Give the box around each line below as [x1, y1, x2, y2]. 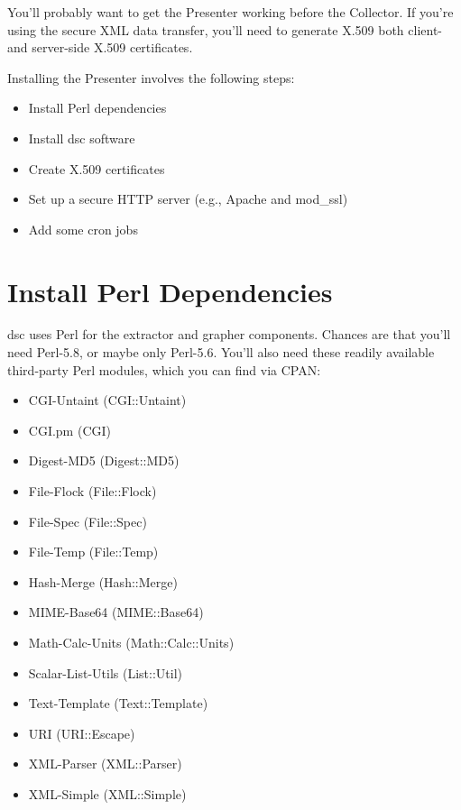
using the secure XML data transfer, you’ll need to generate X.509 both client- [7, 20, 443, 39]
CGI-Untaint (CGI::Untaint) [28, 391, 187, 410]
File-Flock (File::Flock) [28, 482, 157, 501]
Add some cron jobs [28, 219, 138, 238]
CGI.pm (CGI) [28, 420, 111, 439]
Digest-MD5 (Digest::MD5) [28, 451, 180, 470]
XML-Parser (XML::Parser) [28, 754, 182, 773]
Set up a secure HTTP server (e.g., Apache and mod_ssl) [28, 189, 348, 208]
